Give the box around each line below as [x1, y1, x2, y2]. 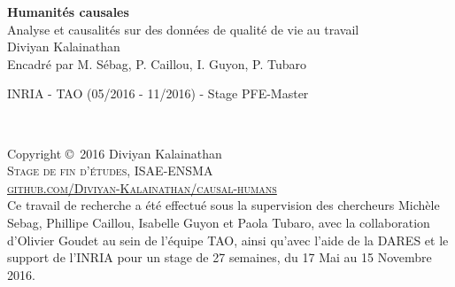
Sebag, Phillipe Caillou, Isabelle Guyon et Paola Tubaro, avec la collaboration [7, 213, 430, 231]
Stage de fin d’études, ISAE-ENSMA [7, 161, 213, 180]
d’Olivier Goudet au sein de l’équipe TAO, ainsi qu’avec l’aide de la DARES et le [7, 230, 449, 249]
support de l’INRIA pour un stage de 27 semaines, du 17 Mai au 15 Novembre [7, 248, 432, 267]
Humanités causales [7, 3, 129, 20]
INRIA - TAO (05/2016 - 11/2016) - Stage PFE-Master [7, 84, 309, 103]
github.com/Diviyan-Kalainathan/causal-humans [7, 178, 277, 197]
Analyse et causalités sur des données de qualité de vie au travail [7, 19, 359, 38]
